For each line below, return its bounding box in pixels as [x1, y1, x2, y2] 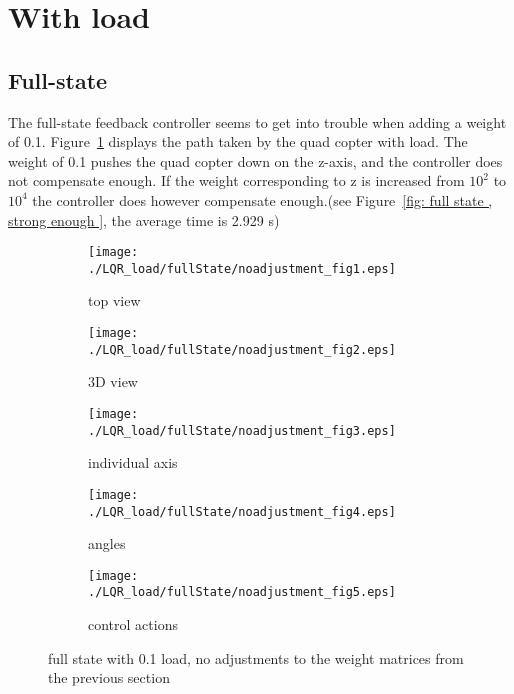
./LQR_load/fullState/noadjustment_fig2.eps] [88, 342, 396, 357]
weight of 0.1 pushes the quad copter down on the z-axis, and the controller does [8, 150, 503, 171]
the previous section [48, 667, 170, 688]
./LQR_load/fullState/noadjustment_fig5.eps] [88, 585, 396, 600]
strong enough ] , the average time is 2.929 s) [8, 209, 280, 230]
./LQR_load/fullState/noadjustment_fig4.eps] [88, 504, 396, 519]
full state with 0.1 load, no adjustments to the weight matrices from [48, 647, 464, 668]
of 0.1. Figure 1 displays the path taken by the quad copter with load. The [8, 131, 468, 152]
